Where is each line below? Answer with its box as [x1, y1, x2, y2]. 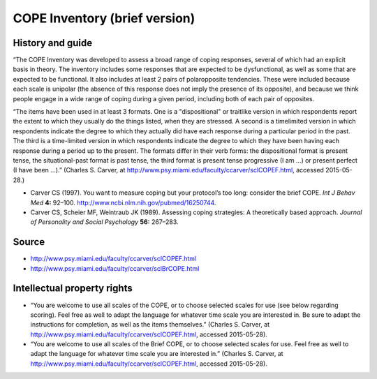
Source [13, 236, 45, 248]
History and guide [13, 37, 93, 49]
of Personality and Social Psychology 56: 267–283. [30, 218, 179, 226]
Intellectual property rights [13, 283, 133, 295]
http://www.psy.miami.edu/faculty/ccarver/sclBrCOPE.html [30, 264, 200, 272]
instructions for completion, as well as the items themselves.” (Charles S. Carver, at [30, 320, 270, 329]
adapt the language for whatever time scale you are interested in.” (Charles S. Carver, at [30, 350, 283, 358]
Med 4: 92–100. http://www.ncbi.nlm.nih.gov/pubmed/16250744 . [30, 198, 216, 207]
